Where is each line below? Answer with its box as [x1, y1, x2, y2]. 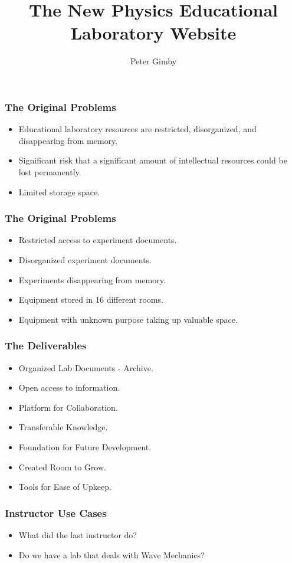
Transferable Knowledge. [18, 421, 108, 433]
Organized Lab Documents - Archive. [18, 361, 153, 374]
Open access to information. [18, 381, 120, 394]
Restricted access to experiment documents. [18, 234, 177, 246]
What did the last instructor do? [18, 528, 137, 541]
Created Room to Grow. [18, 460, 106, 473]
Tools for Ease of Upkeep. [18, 480, 111, 493]
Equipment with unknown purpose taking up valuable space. [18, 313, 238, 325]
